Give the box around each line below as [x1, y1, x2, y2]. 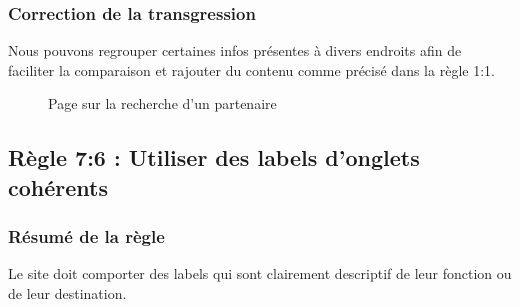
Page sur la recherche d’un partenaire [48, 93, 277, 114]
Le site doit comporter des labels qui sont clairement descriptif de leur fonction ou [8, 263, 512, 284]
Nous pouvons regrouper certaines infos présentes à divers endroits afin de [8, 40, 462, 61]
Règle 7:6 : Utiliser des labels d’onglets [8, 142, 420, 173]
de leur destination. [8, 282, 127, 303]
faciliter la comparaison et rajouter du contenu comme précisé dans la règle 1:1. [8, 59, 495, 80]
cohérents [8, 171, 108, 202]
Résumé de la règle [8, 224, 165, 249]
